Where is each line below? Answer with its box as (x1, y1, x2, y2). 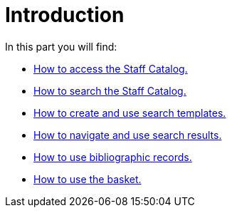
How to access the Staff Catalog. (33, 62, 188, 75)
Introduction (5, 3, 125, 27)
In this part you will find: (5, 40, 117, 53)
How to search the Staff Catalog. (33, 84, 186, 97)
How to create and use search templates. (33, 106, 226, 119)
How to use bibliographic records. (33, 150, 192, 163)
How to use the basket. (33, 172, 142, 185)
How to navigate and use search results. (33, 128, 222, 141)
